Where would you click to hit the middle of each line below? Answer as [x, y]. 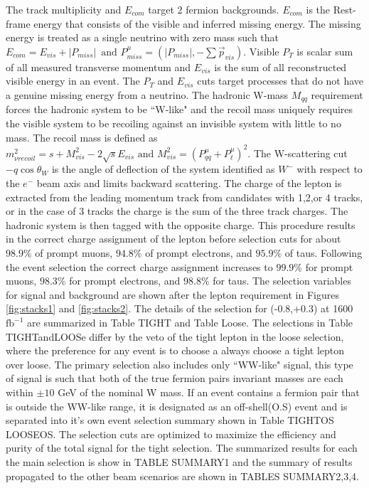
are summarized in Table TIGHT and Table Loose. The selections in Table [190, 322]
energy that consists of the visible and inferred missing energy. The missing [197, 23]
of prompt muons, [74, 253]
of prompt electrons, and [199, 253]
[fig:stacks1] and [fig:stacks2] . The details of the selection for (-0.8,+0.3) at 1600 [180, 308]
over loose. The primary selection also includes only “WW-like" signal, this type [180, 364]
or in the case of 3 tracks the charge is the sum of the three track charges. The [177, 211]
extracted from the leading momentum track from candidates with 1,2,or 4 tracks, [184, 197]
